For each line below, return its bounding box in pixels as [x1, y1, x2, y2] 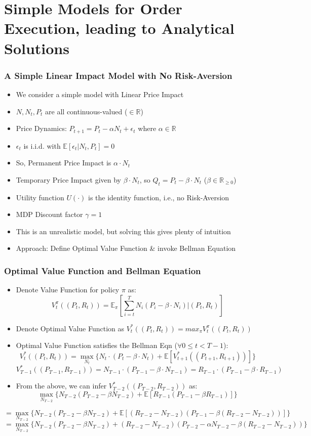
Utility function [16, 192, 64, 202]
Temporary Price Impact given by [16, 174, 121, 185]
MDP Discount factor [16, 209, 83, 220]
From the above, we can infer [16, 380, 107, 391]
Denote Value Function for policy [16, 284, 120, 295]
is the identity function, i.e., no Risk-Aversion [88, 192, 229, 202]
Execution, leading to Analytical [4, 18, 235, 38]
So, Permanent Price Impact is [16, 157, 111, 168]
